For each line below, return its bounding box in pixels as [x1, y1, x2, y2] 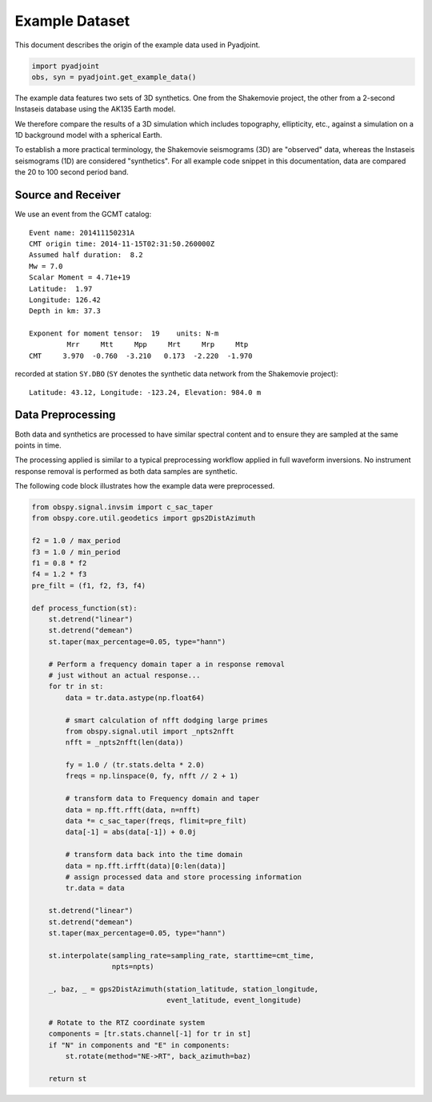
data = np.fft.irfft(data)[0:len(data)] [65, 861, 226, 871]
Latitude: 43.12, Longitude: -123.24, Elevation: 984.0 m [29, 388, 262, 396]
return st [48, 1074, 87, 1083]
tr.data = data [65, 883, 126, 893]
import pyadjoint [31, 61, 100, 70]
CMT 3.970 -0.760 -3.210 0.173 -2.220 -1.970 [29, 351, 253, 360]
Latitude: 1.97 [29, 284, 93, 293]
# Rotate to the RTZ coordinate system [48, 1018, 206, 1028]
